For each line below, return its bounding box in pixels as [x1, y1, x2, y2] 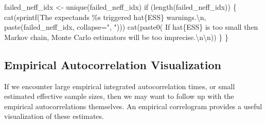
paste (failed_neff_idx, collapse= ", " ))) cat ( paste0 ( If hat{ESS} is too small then [4, 22, 258, 32]
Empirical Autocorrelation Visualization [4, 56, 222, 72]
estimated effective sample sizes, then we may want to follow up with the [4, 91, 234, 101]
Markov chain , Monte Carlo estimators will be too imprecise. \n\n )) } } [4, 31, 229, 42]
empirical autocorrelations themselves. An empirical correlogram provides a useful [4, 100, 262, 111]
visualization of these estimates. [4, 111, 104, 121]
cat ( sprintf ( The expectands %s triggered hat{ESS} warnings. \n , [4, 11, 206, 22]
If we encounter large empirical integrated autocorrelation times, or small [4, 80, 235, 91]
